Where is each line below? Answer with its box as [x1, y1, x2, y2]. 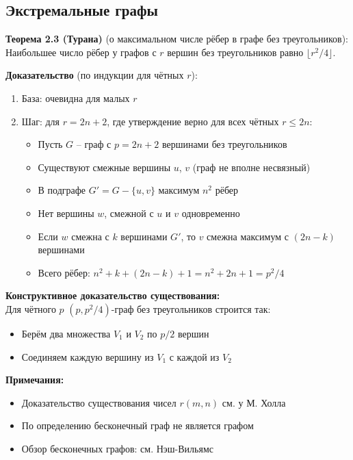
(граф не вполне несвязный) [192, 159, 311, 174]
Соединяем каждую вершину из [21, 349, 154, 363]
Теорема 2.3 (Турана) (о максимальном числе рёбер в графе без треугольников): [5, 31, 348, 46]
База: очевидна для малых [21, 90, 130, 105]
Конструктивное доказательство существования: [5, 288, 220, 303]
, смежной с [104, 205, 154, 220]
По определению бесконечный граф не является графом [21, 418, 254, 433]
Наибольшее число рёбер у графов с [5, 44, 157, 59]
